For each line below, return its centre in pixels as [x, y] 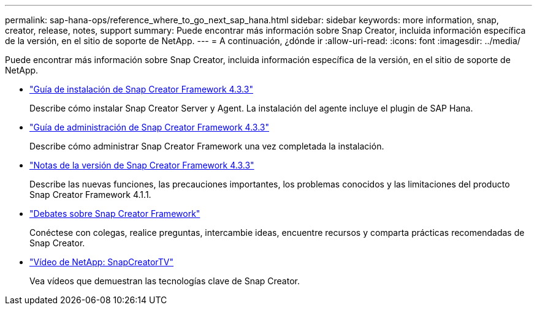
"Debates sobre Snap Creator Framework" [115, 214]
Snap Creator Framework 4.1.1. [90, 195]
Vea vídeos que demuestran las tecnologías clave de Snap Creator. [165, 281]
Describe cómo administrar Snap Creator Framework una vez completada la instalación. [207, 146]
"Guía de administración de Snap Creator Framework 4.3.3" [149, 127]
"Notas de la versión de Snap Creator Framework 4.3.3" [142, 165]
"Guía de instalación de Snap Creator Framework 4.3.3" [141, 89]
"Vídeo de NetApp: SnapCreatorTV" [102, 262]
